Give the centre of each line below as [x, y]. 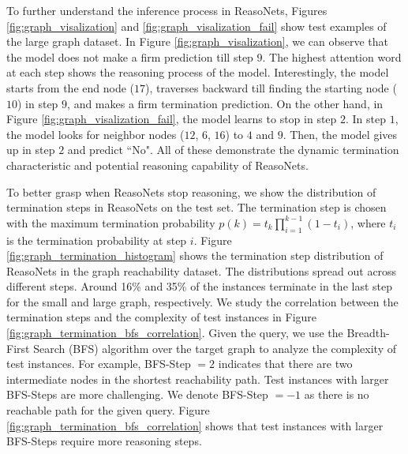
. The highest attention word [332, 56]
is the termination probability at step [97, 240]
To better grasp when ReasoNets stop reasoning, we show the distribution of [191, 191]
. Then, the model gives [340, 134]
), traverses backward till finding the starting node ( [271, 87]
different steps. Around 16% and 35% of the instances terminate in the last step [199, 286]
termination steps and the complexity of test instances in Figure [162, 317]
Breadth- [368, 333]
